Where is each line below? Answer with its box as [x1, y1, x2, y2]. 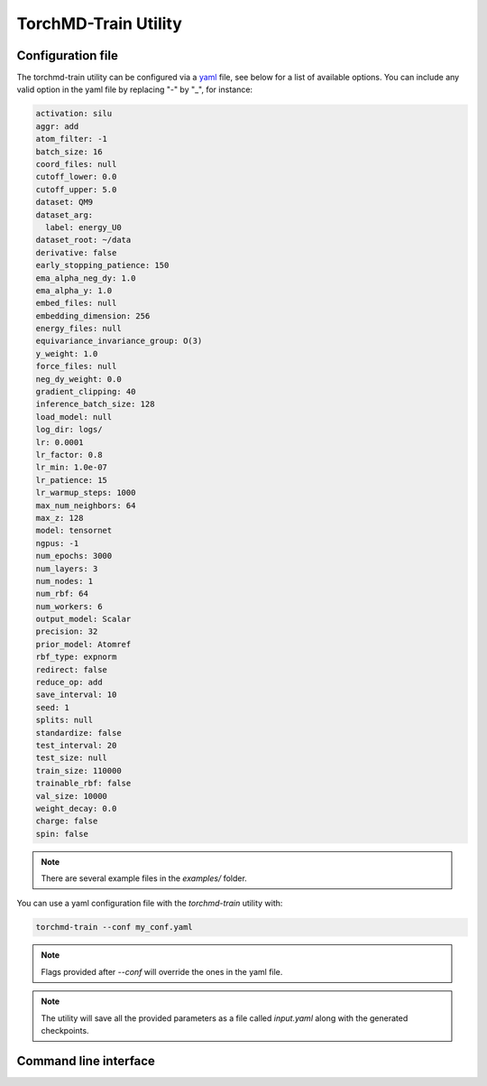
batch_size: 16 [35, 146, 103, 157]
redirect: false [35, 664, 108, 674]
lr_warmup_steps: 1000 [35, 487, 136, 498]
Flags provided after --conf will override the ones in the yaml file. [41, 966, 283, 977]
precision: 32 [35, 627, 98, 636]
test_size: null [35, 753, 108, 763]
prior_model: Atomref [35, 639, 132, 649]
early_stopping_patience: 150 [35, 260, 170, 271]
